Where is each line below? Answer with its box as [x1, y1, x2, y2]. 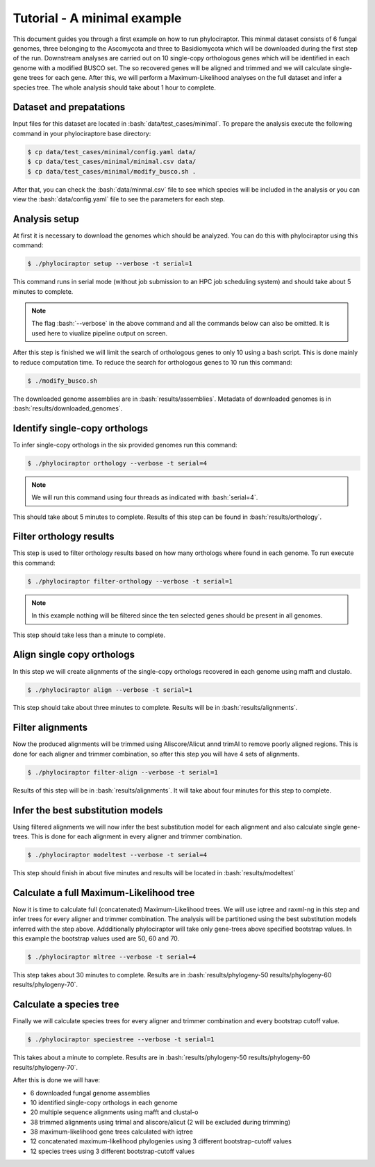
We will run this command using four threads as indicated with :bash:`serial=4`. [31, 493, 258, 502]
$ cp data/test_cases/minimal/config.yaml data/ [27, 148, 197, 156]
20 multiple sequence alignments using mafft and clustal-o [30, 1108, 199, 1116]
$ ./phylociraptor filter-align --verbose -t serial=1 [27, 768, 218, 776]
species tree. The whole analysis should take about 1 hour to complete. [12, 83, 217, 92]
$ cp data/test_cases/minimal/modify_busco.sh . [27, 167, 197, 175]
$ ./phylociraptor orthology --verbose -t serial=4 [27, 459, 208, 467]
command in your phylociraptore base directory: [12, 129, 151, 138]
